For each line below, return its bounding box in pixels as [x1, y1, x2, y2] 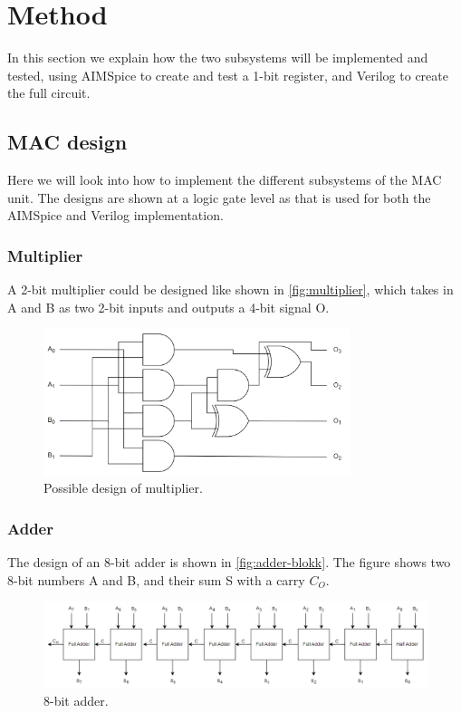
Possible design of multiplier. [43, 478, 203, 497]
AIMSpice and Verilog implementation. [7, 206, 224, 225]
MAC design [7, 128, 128, 156]
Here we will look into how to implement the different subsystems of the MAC [7, 170, 442, 189]
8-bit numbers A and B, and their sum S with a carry [7, 570, 305, 589]
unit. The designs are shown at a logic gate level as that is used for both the [7, 188, 431, 207]
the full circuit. [7, 83, 91, 102]
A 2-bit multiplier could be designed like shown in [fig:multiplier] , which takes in [7, 280, 454, 299]
